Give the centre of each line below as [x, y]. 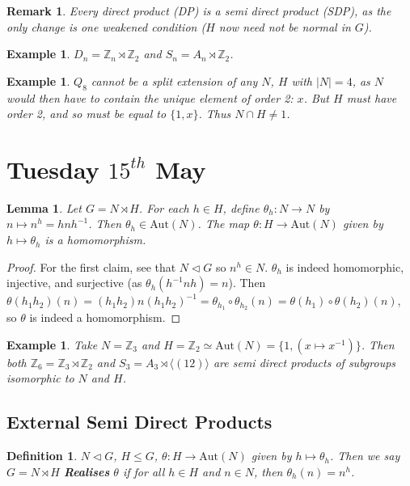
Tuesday [53, 169]
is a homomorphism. [95, 240]
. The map [224, 224]
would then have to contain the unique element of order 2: [150, 97]
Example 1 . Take [52, 344]
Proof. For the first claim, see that [91, 266]
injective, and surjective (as [74, 283]
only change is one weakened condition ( [106, 26]
